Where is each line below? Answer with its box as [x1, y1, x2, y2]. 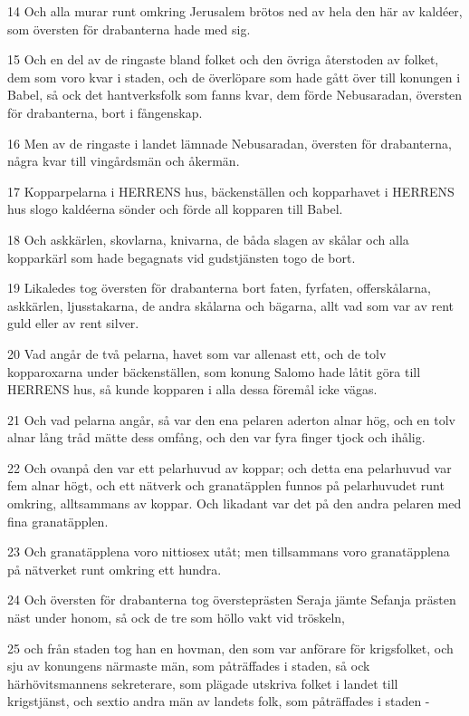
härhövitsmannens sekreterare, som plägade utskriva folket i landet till [7, 673, 398, 692]
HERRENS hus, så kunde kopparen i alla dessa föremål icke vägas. [7, 380, 378, 399]
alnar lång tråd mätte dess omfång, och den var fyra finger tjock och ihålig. [7, 428, 426, 447]
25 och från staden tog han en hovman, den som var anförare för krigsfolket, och [7, 638, 454, 657]
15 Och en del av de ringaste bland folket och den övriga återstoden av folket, [7, 50, 439, 69]
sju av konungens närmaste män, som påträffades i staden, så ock [7, 656, 370, 675]
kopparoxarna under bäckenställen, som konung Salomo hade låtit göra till [7, 362, 421, 381]
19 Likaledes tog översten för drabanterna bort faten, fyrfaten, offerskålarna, [7, 278, 431, 297]
